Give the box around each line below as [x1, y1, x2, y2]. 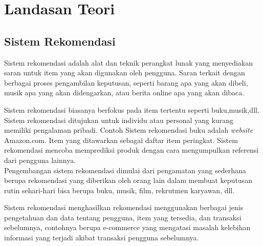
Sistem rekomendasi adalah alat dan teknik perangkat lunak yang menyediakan [4, 57, 253, 68]
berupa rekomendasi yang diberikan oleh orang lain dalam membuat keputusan [4, 175, 252, 186]
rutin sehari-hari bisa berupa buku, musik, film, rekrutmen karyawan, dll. [4, 184, 235, 195]
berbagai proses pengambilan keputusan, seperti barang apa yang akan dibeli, [4, 77, 248, 88]
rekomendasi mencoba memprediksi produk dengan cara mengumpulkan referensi [4, 145, 259, 155]
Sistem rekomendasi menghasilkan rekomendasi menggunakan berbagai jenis [4, 202, 244, 213]
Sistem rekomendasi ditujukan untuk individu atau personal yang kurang [4, 114, 234, 125]
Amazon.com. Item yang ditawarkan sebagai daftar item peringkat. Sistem [4, 134, 238, 145]
